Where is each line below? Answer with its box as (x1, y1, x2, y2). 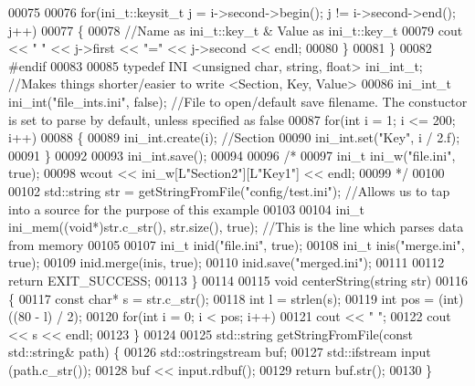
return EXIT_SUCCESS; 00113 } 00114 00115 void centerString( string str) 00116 (8, 270, 468, 289)
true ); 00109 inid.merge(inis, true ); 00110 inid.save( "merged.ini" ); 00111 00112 (8, 253, 445, 272)
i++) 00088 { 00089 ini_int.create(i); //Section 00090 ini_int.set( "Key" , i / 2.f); (8, 128, 460, 147)
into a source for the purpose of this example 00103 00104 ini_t (8, 199, 365, 218)
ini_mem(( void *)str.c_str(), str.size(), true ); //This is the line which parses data (8, 217, 464, 236)
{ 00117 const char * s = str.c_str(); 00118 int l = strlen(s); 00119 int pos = (8, 288, 435, 308)
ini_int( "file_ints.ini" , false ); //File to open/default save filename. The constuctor (8, 91, 468, 110)
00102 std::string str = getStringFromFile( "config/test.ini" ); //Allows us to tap (8, 181, 450, 200)
